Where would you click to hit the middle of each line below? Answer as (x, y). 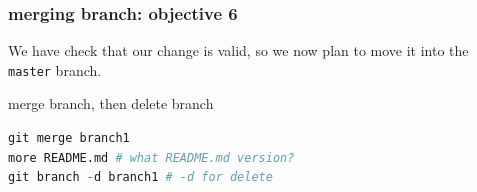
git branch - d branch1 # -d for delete (140, 177)
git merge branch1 (69, 138)
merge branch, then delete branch (111, 103)
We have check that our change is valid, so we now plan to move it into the (238, 50)
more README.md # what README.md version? (151, 157)
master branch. (55, 69)
